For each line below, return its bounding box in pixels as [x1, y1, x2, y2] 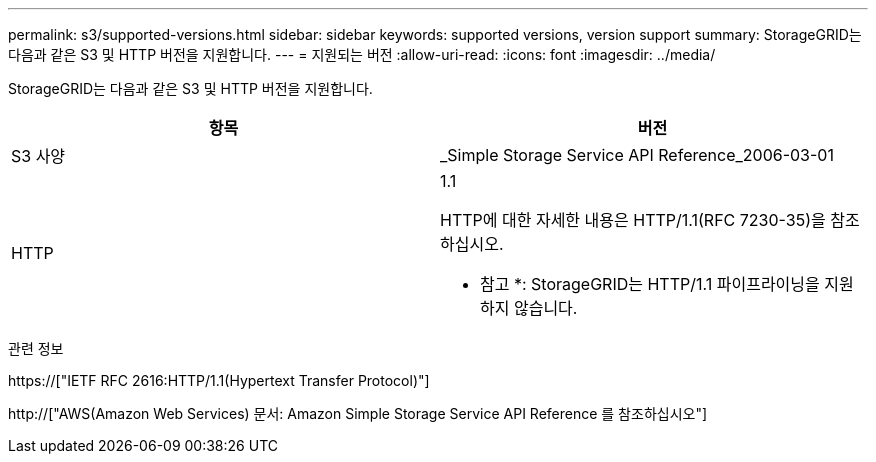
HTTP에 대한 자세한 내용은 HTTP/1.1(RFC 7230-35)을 [440, 210, 826, 230]
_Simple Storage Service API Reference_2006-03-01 [440, 145, 834, 165]
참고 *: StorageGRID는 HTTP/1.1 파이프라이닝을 [480, 274, 820, 294]
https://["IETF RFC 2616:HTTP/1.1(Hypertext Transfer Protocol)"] [8, 372, 430, 389]
